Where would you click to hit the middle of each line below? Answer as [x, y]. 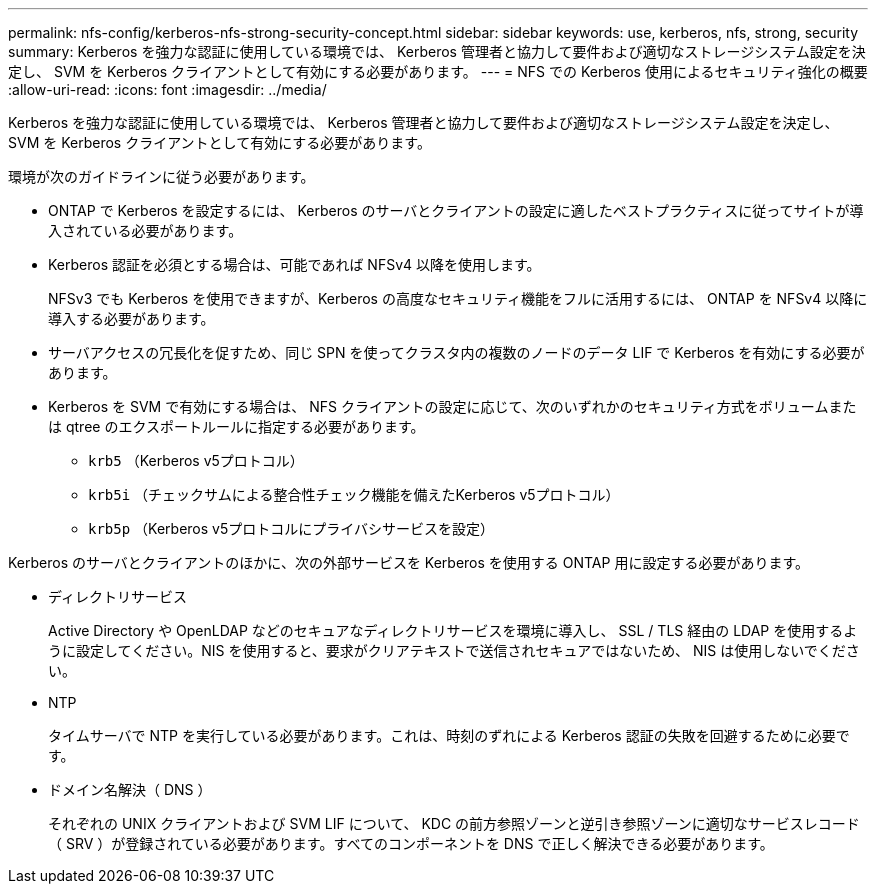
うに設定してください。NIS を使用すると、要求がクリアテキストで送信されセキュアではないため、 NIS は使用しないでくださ [454, 650]
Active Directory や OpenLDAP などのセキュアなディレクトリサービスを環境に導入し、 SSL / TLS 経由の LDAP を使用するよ [453, 630]
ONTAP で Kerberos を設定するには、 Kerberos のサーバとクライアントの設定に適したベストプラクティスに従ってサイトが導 [456, 210]
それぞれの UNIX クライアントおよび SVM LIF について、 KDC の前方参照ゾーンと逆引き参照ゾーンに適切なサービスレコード [454, 823]
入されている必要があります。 [145, 230]
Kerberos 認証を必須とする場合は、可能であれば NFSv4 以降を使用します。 [294, 264]
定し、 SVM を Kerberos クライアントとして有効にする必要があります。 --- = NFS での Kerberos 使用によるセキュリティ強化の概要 [438, 71]
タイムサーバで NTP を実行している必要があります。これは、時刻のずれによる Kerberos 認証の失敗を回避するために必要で [449, 735]
